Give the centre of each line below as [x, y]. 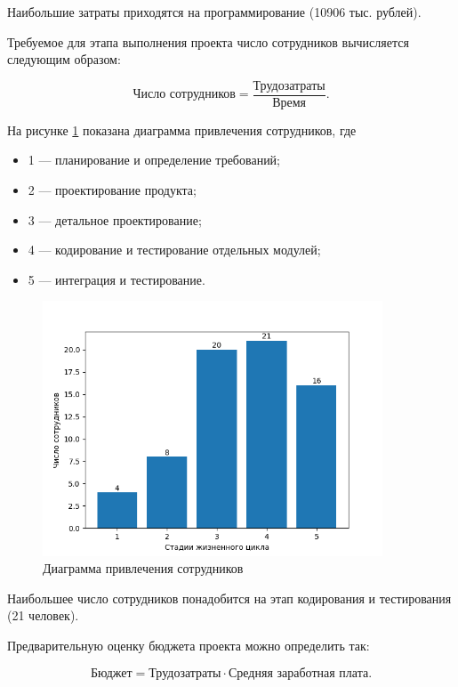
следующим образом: [64, 59]
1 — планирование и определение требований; [154, 160]
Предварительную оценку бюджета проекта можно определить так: [189, 645]
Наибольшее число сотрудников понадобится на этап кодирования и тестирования [229, 598]
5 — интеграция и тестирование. [117, 279]
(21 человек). [43, 615]
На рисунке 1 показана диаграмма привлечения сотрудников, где [182, 129]
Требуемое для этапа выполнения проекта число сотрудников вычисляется [208, 41]
